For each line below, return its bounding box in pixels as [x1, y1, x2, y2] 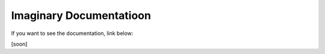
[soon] [11, 40, 28, 47]
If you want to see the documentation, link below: [11, 30, 134, 37]
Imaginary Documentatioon [11, 9, 152, 22]
